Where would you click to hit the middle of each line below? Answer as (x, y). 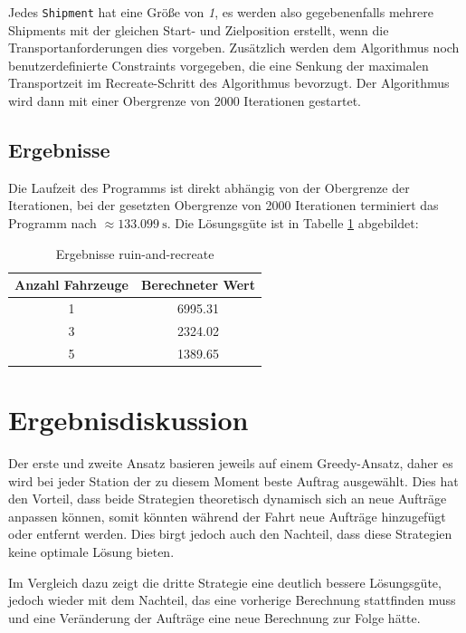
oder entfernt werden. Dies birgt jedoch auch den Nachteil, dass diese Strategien (230, 534)
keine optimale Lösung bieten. (91, 551)
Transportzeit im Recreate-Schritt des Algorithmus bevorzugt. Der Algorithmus (229, 83)
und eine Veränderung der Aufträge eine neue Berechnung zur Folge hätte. (214, 617)
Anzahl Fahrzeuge (71, 285)
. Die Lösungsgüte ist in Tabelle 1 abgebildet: (293, 223)
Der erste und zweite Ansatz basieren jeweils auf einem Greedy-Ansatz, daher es (231, 462)
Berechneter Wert (198, 285)
